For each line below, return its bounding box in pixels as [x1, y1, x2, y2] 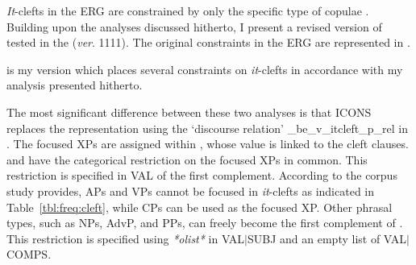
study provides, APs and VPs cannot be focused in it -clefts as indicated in [6, 182, 375, 199]
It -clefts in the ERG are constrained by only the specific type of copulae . [6, 2, 369, 19]
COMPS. [6, 246, 52, 263]
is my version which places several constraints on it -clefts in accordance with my [6, 60, 403, 77]
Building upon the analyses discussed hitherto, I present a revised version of [6, 18, 382, 35]
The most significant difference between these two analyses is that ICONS [6, 103, 372, 120]
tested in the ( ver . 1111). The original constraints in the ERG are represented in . [6, 34, 410, 51]
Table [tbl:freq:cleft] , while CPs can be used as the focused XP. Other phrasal [6, 198, 393, 215]
